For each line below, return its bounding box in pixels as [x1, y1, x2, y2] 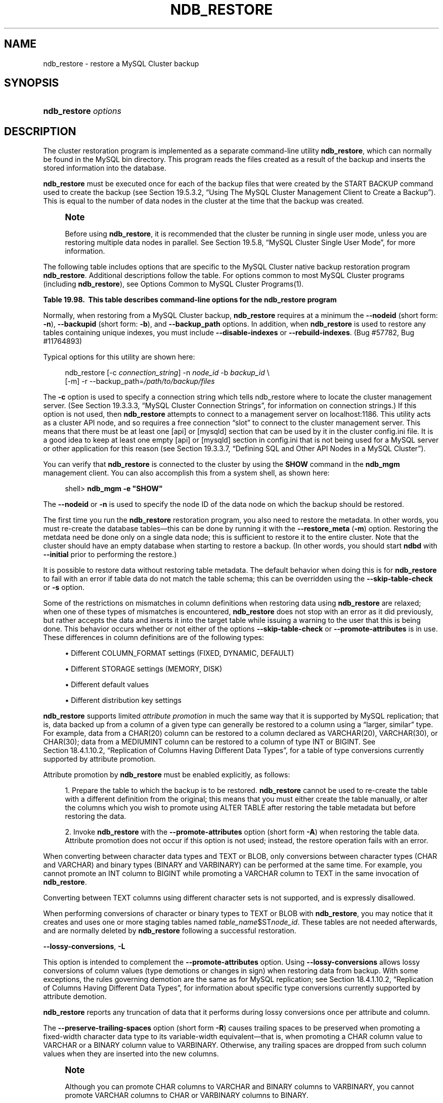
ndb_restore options [43, 106, 122, 116]
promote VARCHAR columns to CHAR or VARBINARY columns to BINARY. [65, 1091, 308, 1100]
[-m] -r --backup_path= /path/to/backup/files [65, 377, 215, 386]
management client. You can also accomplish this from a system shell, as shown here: [43, 468, 330, 478]
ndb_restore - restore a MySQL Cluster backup [43, 59, 199, 68]
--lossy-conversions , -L [43, 942, 125, 951]
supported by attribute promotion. [43, 755, 156, 764]
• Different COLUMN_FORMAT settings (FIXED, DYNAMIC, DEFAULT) [65, 649, 294, 658]
